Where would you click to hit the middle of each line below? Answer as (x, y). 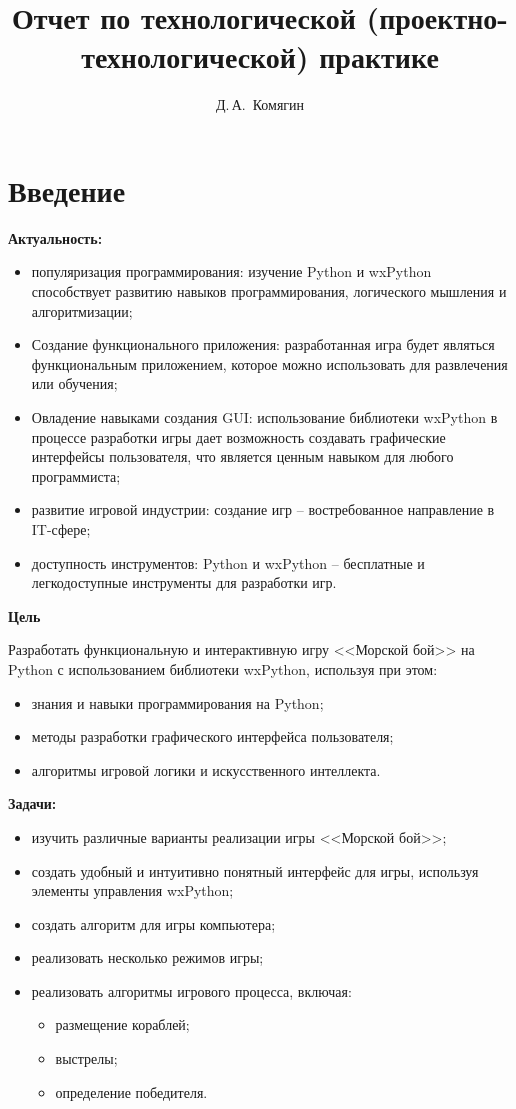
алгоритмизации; (82, 310)
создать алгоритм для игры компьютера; (153, 923)
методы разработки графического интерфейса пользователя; (212, 736)
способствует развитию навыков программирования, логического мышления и (269, 291)
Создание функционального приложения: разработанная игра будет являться (263, 344)
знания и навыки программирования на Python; (177, 702)
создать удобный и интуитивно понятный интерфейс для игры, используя (255, 870)
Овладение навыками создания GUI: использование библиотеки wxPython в (264, 417)
